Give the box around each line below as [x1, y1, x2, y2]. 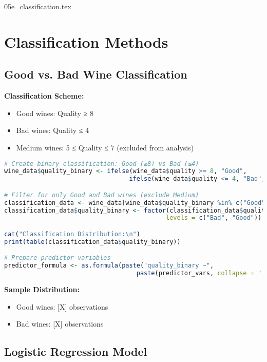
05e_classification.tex [4, 1, 71, 11]
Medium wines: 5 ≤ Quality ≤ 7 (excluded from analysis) [16, 142, 194, 153]
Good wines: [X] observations [16, 301, 108, 312]
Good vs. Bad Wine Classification [4, 66, 187, 82]
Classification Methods [4, 31, 168, 52]
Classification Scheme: [4, 90, 84, 101]
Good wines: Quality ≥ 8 [16, 107, 93, 118]
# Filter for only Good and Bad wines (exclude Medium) [4, 191, 199, 199]
